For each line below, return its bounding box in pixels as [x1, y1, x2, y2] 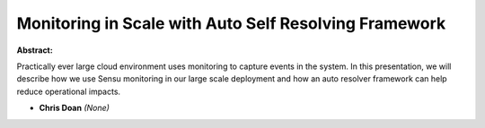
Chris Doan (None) [39, 103, 110, 114]
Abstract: [16, 45, 53, 55]
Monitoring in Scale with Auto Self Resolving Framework [16, 13, 446, 33]
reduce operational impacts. [16, 86, 121, 97]
